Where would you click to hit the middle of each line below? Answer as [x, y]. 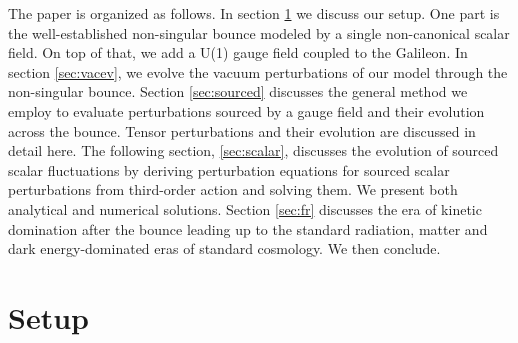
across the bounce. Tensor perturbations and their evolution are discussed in [242, 130]
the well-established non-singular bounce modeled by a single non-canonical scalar [259, 32]
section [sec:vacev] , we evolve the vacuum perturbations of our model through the [258, 71]
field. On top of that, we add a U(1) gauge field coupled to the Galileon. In [238, 52]
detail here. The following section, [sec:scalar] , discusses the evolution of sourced [253, 150]
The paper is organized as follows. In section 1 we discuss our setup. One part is [254, 13]
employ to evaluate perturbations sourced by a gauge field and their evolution [246, 110]
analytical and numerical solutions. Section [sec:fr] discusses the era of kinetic [245, 208]
